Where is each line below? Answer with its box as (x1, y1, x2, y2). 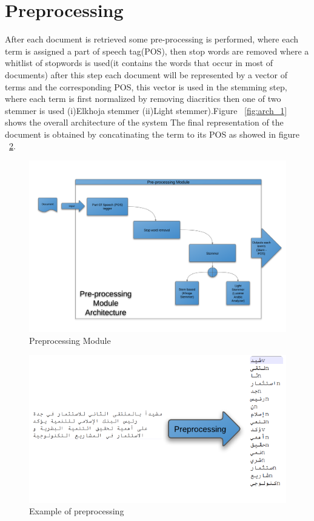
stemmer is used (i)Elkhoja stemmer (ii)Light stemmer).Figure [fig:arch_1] (5, 104, 287, 116)
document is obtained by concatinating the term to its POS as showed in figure (5, 127, 299, 140)
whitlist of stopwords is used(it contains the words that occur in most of (5, 56, 273, 69)
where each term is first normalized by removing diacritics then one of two (5, 92, 281, 105)
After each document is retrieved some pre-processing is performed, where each (5, 33, 299, 45)
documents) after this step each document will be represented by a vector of (5, 68, 287, 81)
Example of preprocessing (29, 505, 124, 517)
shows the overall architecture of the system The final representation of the (5, 116, 284, 129)
